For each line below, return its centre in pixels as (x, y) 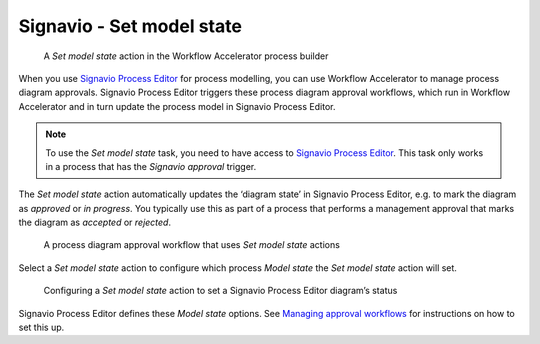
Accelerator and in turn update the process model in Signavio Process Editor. (177, 106)
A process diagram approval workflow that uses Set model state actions (191, 245)
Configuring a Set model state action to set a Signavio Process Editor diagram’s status (220, 291)
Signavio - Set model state (130, 26)
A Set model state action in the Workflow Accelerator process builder (186, 56)
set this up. (41, 327)
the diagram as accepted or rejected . (95, 222)
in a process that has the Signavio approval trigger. (151, 166)
